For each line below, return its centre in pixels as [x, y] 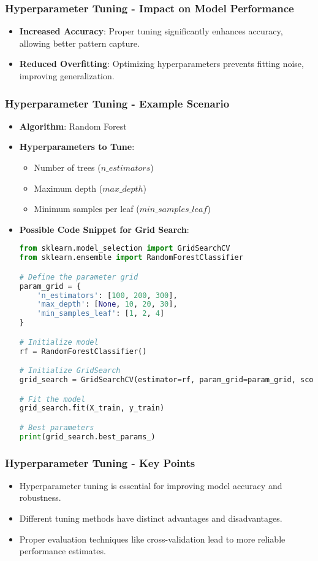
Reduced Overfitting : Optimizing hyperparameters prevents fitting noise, [161, 64]
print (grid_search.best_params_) [87, 437]
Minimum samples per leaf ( [87, 209]
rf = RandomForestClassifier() [83, 351]
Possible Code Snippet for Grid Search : [104, 229]
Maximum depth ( [68, 188]
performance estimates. [62, 551]
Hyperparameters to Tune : [77, 147]
